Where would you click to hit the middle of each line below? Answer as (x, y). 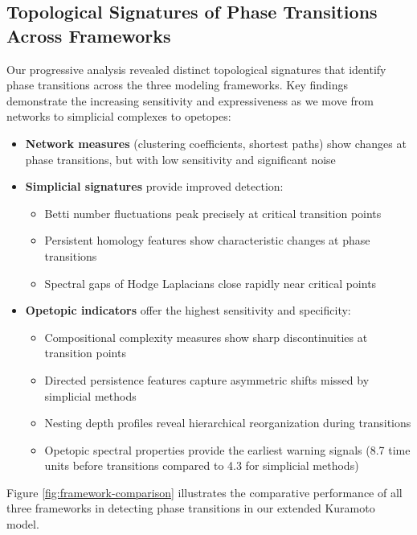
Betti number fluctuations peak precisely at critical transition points (213, 213)
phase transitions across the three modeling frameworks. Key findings (178, 85)
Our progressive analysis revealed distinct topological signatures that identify (196, 69)
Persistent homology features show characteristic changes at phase (207, 240)
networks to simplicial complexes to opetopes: (119, 116)
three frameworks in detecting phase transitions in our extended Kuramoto (191, 508)
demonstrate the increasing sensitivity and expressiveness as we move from (190, 100)
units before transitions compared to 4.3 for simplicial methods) (202, 465)
